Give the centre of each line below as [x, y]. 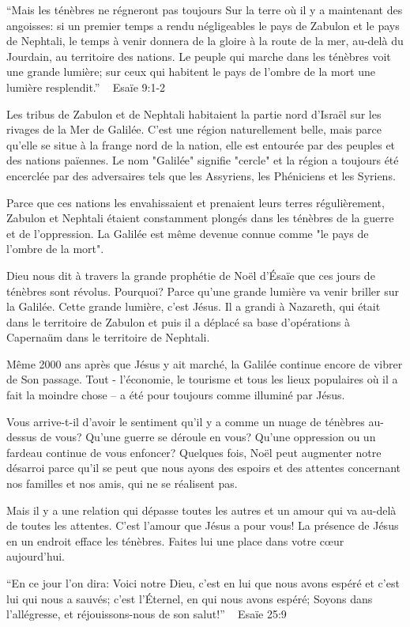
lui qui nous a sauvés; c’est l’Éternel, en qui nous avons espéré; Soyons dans [190, 598]
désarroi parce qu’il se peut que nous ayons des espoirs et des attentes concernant [203, 468]
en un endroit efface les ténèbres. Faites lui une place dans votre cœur [175, 540]
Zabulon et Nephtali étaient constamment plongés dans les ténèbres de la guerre [200, 218]
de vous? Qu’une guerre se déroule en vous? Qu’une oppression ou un [208, 437]
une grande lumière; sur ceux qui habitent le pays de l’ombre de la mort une [191, 72]
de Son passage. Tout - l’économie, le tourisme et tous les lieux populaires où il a [202, 379]
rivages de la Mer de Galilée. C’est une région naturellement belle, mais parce [194, 129]
